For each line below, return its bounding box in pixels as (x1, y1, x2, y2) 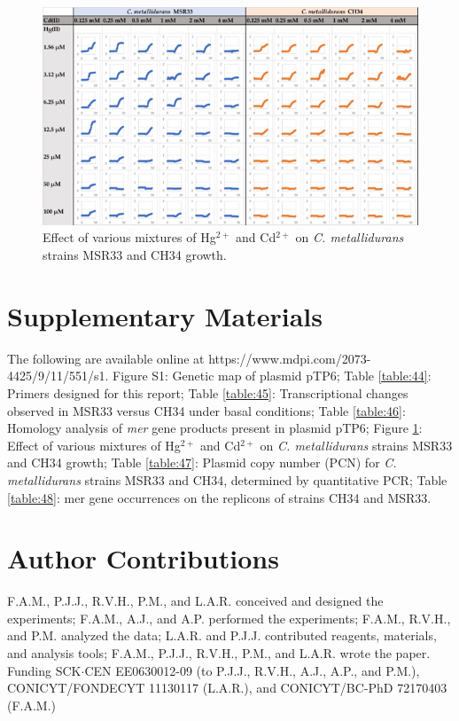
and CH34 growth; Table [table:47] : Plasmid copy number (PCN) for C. (7, 453, 397, 472)
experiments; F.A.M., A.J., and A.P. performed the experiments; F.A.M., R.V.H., (7, 608, 451, 627)
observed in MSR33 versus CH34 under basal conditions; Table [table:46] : (7, 401, 406, 419)
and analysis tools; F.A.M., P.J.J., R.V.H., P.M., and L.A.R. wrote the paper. (7, 644, 431, 662)
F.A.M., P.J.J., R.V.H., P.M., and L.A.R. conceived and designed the (7, 592, 384, 610)
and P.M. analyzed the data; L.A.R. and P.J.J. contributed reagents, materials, (7, 626, 437, 645)
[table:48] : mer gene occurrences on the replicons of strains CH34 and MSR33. (7, 488, 432, 506)
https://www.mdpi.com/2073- (208, 349, 371, 367)
